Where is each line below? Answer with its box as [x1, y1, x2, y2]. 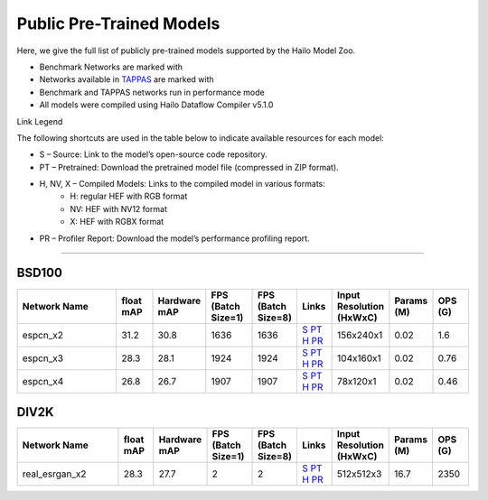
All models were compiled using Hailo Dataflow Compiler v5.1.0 [39, 99, 274, 110]
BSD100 [16, 265, 63, 281]
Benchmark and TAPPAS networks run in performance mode [39, 87, 266, 97]
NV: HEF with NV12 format [70, 203, 167, 214]
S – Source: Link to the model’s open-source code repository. [39, 149, 267, 160]
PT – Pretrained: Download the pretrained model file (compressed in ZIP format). [39, 162, 339, 172]
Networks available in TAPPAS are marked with [39, 74, 214, 85]
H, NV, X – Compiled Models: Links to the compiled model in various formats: [39, 179, 325, 190]
